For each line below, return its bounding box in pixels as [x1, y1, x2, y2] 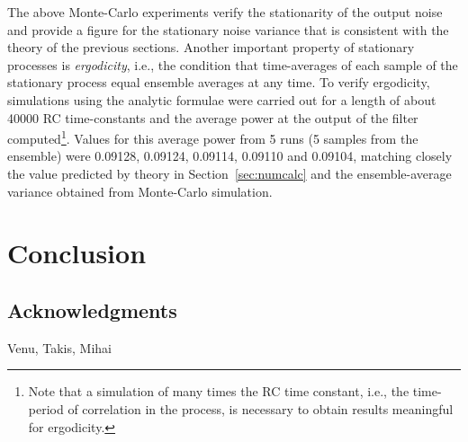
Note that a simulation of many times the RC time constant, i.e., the [28, 382, 409, 401]
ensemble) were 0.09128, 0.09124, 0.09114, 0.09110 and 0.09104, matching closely [7, 146, 453, 165]
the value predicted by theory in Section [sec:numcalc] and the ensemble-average [7, 164, 452, 182]
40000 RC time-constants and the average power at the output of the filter [7, 108, 418, 127]
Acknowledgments [7, 296, 177, 323]
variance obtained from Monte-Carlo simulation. [7, 181, 273, 200]
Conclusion [7, 234, 147, 271]
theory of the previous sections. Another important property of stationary [7, 38, 415, 57]
